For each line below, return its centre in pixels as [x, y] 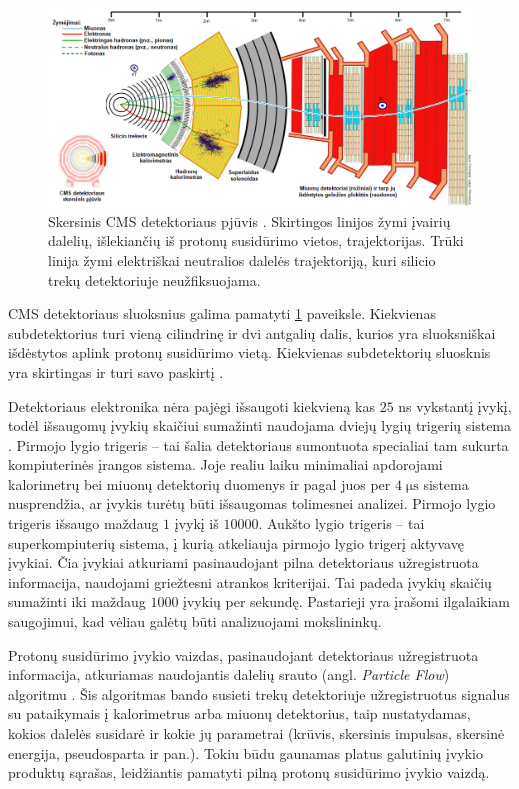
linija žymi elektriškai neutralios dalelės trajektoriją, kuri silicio [242, 259]
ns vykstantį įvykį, [455, 405]
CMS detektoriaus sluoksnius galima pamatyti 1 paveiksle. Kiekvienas [222, 313]
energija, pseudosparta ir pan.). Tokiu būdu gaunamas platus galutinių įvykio [245, 752]
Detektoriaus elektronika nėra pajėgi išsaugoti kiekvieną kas [191, 405]
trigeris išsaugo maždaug [83, 523]
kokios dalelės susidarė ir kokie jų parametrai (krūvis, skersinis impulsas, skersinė [256, 733]
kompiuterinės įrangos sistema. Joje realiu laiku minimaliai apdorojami [225, 464]
